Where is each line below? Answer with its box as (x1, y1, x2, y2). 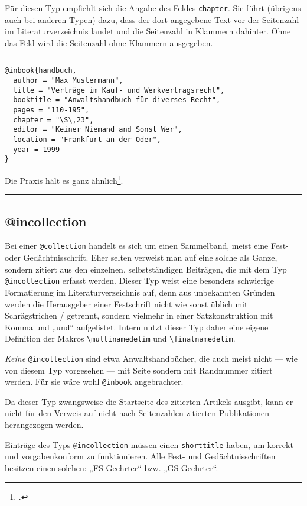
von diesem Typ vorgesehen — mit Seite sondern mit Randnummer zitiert (5, 364, 273, 376)
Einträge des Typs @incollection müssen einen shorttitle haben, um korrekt (5, 438, 293, 450)
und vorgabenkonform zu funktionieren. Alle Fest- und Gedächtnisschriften (5, 450, 276, 462)
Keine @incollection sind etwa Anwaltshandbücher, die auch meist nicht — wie (5, 352, 298, 364)
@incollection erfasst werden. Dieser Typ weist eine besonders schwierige (5, 274, 274, 287)
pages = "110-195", (13, 106, 90, 115)
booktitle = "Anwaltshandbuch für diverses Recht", (13, 96, 221, 105)
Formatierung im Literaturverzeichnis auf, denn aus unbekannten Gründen (5, 286, 275, 298)
